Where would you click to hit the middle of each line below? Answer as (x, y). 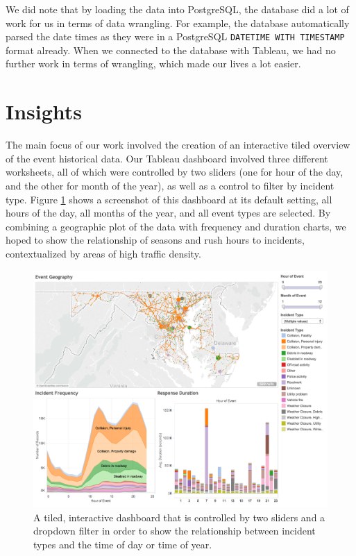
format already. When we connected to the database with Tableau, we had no (171, 50)
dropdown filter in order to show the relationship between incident (175, 531)
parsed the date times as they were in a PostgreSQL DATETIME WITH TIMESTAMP (175, 36)
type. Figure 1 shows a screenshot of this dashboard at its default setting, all (169, 199)
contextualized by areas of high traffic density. (103, 253)
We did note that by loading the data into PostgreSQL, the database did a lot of (177, 9)
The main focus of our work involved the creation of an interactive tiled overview (178, 145)
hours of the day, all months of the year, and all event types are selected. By (168, 213)
